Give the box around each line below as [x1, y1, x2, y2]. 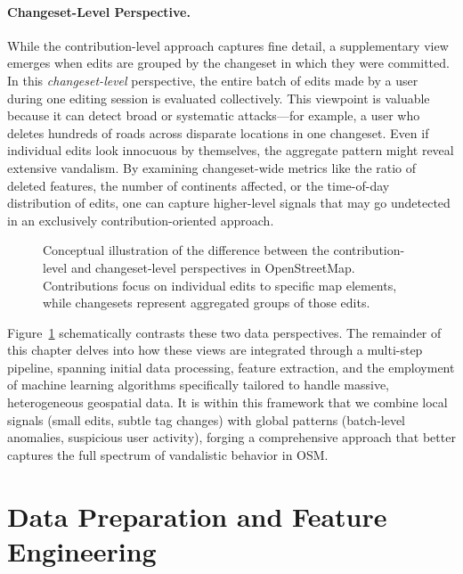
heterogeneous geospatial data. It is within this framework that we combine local [7, 393, 448, 412]
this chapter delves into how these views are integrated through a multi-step [7, 340, 423, 359]
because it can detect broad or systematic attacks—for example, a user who [7, 106, 420, 125]
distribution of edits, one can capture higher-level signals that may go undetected [7, 193, 451, 212]
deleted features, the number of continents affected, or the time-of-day [7, 176, 390, 194]
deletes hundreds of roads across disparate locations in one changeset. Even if [7, 123, 429, 142]
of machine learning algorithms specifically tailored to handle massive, [7, 375, 389, 394]
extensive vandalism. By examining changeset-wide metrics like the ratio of [7, 158, 417, 176]
